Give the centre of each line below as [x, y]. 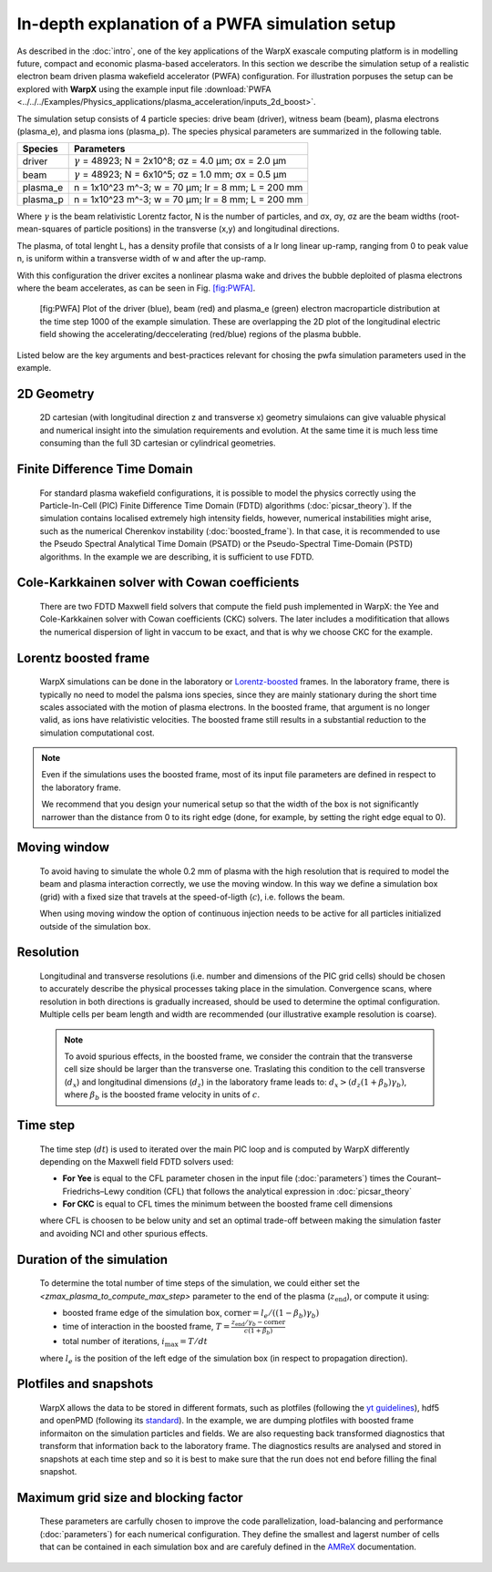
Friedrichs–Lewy [93, 1191]
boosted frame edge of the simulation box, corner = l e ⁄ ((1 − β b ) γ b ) [191, 1314]
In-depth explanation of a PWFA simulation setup [206, 24]
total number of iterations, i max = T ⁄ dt [135, 1342]
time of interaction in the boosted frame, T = [146, 1327]
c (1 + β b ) [258, 1331]
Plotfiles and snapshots [85, 1384]
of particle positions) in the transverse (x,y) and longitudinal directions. [206, 229]
